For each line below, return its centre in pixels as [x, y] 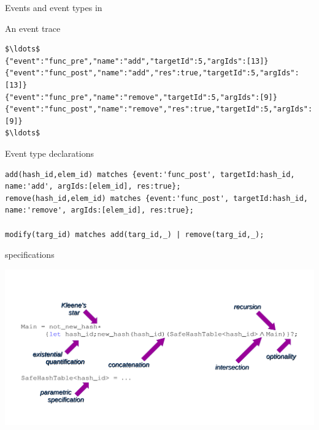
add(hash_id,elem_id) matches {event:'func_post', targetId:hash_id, [150, 174]
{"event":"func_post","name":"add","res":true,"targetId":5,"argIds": [152, 73]
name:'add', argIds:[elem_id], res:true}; [93, 187]
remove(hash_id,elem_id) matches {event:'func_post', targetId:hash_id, [156, 198]
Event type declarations [49, 153]
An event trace [33, 28]
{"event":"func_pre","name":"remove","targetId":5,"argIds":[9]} [141, 97]
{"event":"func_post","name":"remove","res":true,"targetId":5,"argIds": [159, 109]
